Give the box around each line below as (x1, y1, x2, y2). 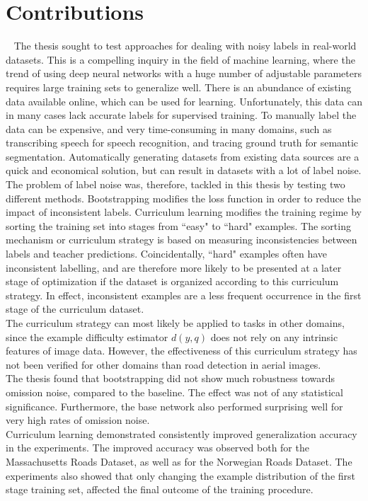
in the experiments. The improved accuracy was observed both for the (6, 440, 309, 455)
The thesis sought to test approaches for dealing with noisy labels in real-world (13, 38, 357, 53)
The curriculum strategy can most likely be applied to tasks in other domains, (6, 316, 345, 330)
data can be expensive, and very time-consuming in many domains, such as (6, 121, 332, 136)
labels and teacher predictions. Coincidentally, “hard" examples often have (6, 246, 327, 261)
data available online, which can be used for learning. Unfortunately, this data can (6, 93, 362, 108)
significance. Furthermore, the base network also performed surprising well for (6, 398, 343, 413)
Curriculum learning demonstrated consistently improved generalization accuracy (6, 426, 357, 441)
